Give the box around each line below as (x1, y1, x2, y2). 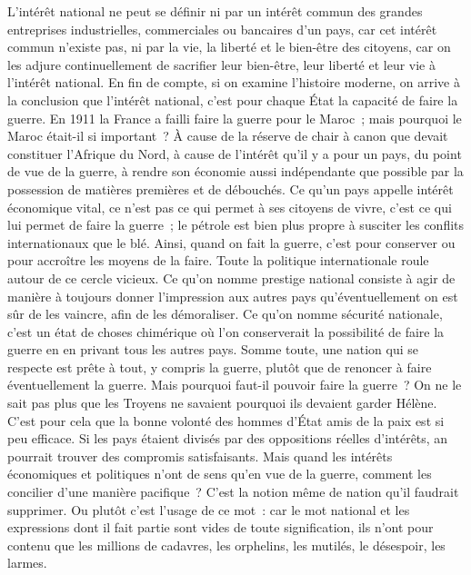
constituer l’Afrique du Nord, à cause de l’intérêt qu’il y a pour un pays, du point (7, 144, 462, 163)
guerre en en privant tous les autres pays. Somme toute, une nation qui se (7, 340, 419, 359)
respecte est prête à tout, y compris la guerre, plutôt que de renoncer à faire (7, 357, 432, 376)
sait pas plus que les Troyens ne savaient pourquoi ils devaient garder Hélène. (7, 393, 437, 412)
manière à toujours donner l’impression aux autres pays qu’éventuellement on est (7, 286, 458, 305)
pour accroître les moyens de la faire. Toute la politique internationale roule (7, 251, 429, 270)
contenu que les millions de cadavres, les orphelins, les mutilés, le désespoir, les (7, 535, 446, 554)
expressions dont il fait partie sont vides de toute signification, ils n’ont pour (7, 518, 434, 537)
